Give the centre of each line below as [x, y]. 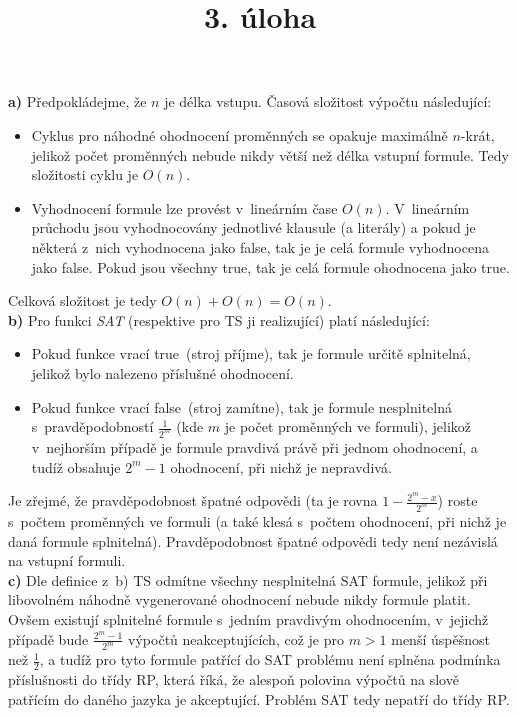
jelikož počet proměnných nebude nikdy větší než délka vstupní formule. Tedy [270, 154]
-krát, [477, 134]
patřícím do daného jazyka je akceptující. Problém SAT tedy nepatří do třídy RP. [259, 698]
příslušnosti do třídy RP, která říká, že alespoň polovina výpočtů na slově [233, 679]
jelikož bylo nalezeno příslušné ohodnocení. [162, 372]
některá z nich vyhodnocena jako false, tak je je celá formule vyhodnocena [260, 246]
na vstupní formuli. [67, 560]
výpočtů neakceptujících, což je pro [236, 638]
